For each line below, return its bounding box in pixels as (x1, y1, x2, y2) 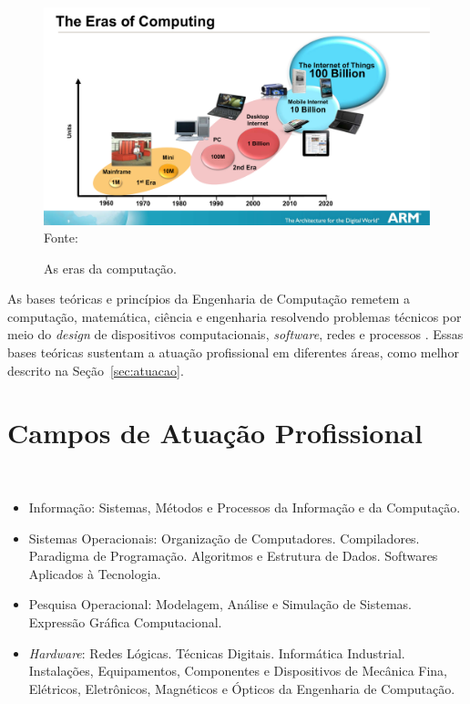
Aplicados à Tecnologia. (28, 564, 161, 583)
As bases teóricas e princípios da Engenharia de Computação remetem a (7, 289, 411, 308)
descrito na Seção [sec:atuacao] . (7, 360, 184, 379)
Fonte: (44, 228, 78, 247)
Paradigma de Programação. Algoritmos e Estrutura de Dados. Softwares (28, 546, 438, 565)
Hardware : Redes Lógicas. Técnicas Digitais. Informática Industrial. (28, 643, 405, 662)
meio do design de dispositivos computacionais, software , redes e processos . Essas (7, 325, 464, 344)
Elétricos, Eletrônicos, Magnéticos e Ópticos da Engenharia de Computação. (28, 678, 455, 698)
